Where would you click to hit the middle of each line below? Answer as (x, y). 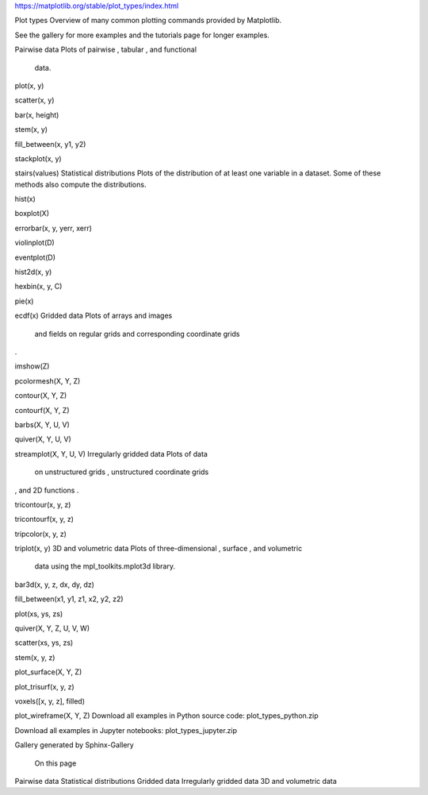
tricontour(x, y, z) (43, 504)
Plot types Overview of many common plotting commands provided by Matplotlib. (148, 21)
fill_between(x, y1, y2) (50, 144)
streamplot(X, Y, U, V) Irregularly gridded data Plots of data (111, 453)
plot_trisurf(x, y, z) (44, 686)
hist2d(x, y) (33, 272)
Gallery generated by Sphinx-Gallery (74, 745)
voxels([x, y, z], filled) (50, 701)
